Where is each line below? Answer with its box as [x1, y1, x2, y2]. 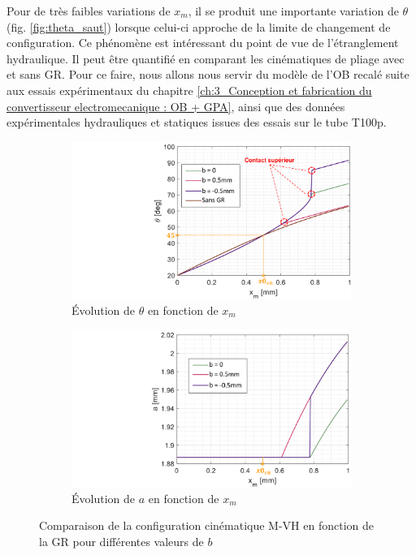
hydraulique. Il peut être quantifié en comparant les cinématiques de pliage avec [6, 49, 405, 67]
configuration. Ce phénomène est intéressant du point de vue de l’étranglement [6, 34, 399, 51]
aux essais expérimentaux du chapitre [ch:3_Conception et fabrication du [6, 81, 372, 98]
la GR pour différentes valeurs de [39, 532, 204, 549]
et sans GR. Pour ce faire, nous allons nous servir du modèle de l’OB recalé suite [6, 66, 409, 83]
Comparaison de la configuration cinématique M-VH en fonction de [39, 517, 375, 534]
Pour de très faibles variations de [6, 2, 171, 19]
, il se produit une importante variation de [188, 2, 399, 19]
